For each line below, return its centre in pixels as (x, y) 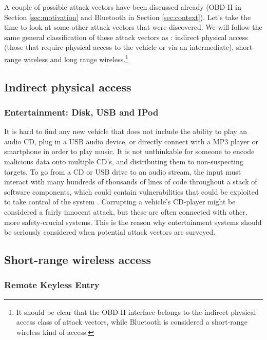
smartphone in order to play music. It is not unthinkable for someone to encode (129, 151)
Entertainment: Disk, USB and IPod (81, 112)
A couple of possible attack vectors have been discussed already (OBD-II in (123, 7)
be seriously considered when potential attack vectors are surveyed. (110, 232)
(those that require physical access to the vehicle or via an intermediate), (119, 47)
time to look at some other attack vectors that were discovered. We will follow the (133, 27)
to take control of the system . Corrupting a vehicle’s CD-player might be (120, 202)
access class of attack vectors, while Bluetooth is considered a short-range (132, 322)
